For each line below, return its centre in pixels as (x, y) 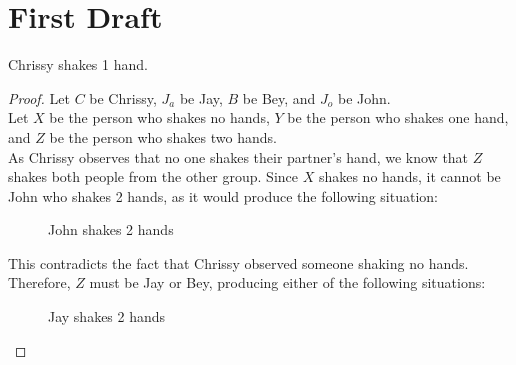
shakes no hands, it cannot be (409, 176)
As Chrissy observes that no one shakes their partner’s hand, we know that (238, 156)
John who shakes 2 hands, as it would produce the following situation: (223, 195)
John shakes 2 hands (111, 229)
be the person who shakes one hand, (398, 117)
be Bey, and (279, 97)
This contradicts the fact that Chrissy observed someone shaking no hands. (238, 262)
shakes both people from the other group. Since (153, 176)
